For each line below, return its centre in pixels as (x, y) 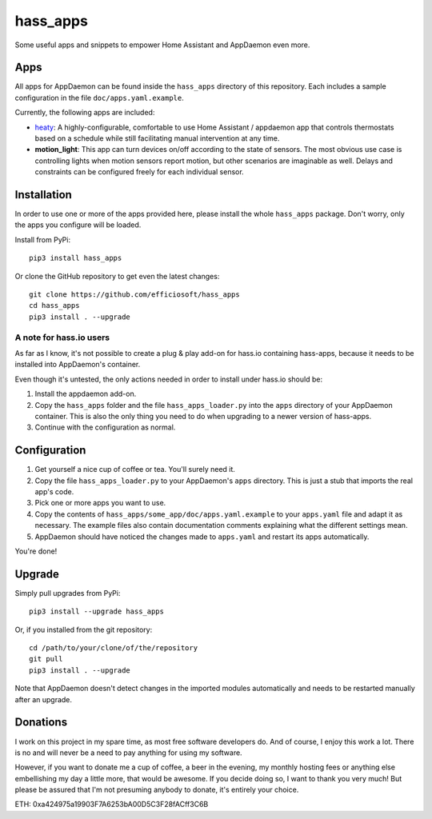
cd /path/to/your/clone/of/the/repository (114, 648)
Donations (41, 723)
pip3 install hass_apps (76, 258)
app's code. (54, 491)
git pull (46, 659)
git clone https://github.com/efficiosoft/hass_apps (134, 295)
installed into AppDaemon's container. (78, 365)
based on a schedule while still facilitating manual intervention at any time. (157, 138)
